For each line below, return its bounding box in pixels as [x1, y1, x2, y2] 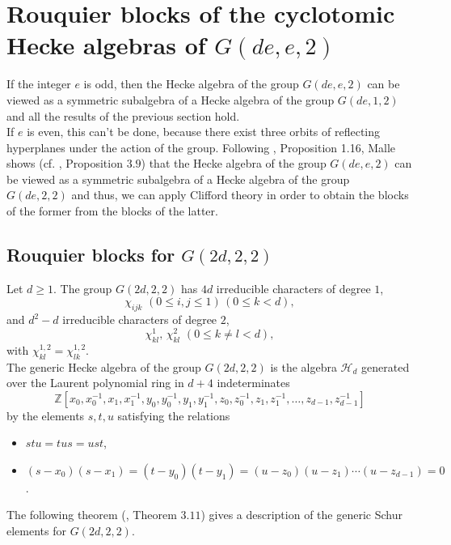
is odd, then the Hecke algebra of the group [83, 75, 299, 92]
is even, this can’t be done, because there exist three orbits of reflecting [27, 123, 381, 140]
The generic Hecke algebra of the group [6, 358, 201, 375]
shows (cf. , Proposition [6, 155, 123, 172]
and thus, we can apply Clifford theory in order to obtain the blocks [71, 186, 409, 203]
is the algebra [270, 358, 337, 375]
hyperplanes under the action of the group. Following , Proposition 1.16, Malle [6, 138, 396, 155]
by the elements [6, 407, 85, 424]
